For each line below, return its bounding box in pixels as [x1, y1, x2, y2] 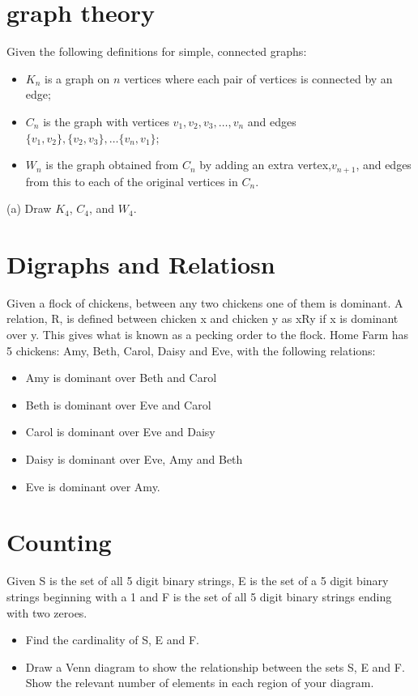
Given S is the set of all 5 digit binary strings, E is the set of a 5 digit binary [6, 572, 389, 589]
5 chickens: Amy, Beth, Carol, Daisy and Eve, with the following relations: [6, 342, 376, 359]
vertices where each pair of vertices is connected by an [123, 70, 393, 87]
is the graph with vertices [43, 112, 169, 129]
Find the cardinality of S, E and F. [25, 631, 199, 648]
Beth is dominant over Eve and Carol [25, 396, 211, 413]
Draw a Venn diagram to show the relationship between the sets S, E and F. [25, 658, 405, 675]
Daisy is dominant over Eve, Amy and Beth [25, 451, 243, 468]
